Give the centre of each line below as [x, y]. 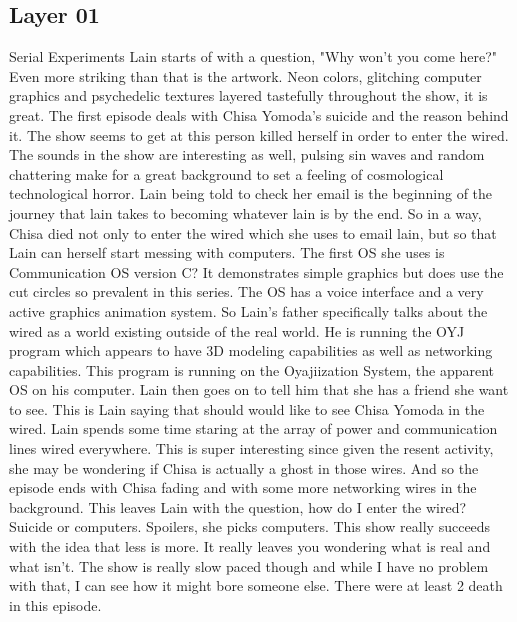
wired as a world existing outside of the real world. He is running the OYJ [237, 330]
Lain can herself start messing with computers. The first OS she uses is [227, 252]
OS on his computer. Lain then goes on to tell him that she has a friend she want [259, 389]
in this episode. [55, 604]
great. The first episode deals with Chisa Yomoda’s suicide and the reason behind [259, 114]
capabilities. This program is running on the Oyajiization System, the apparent [252, 369]
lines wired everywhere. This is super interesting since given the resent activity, [251, 448]
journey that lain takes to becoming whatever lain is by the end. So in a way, [245, 212]
